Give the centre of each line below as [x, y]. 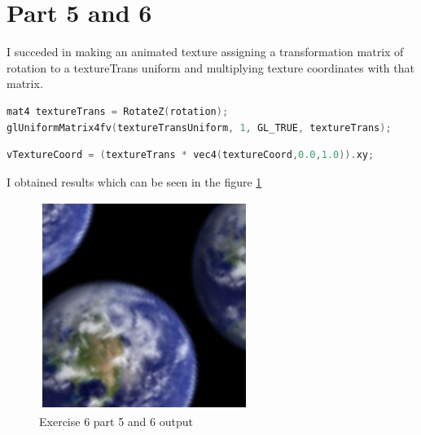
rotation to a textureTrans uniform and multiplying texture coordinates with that [210, 67]
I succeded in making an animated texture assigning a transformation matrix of [205, 52]
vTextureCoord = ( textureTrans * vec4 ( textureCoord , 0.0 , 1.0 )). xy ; [191, 155]
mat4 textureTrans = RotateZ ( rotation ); [118, 111]
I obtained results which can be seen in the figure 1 [134, 181]
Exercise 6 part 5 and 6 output [116, 421]
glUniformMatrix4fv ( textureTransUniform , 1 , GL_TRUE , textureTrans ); [199, 127]
